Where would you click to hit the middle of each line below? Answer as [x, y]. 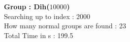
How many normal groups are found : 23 [65, 26]
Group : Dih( [27, 6]
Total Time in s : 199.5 [39, 35]
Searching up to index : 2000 [47, 16]
